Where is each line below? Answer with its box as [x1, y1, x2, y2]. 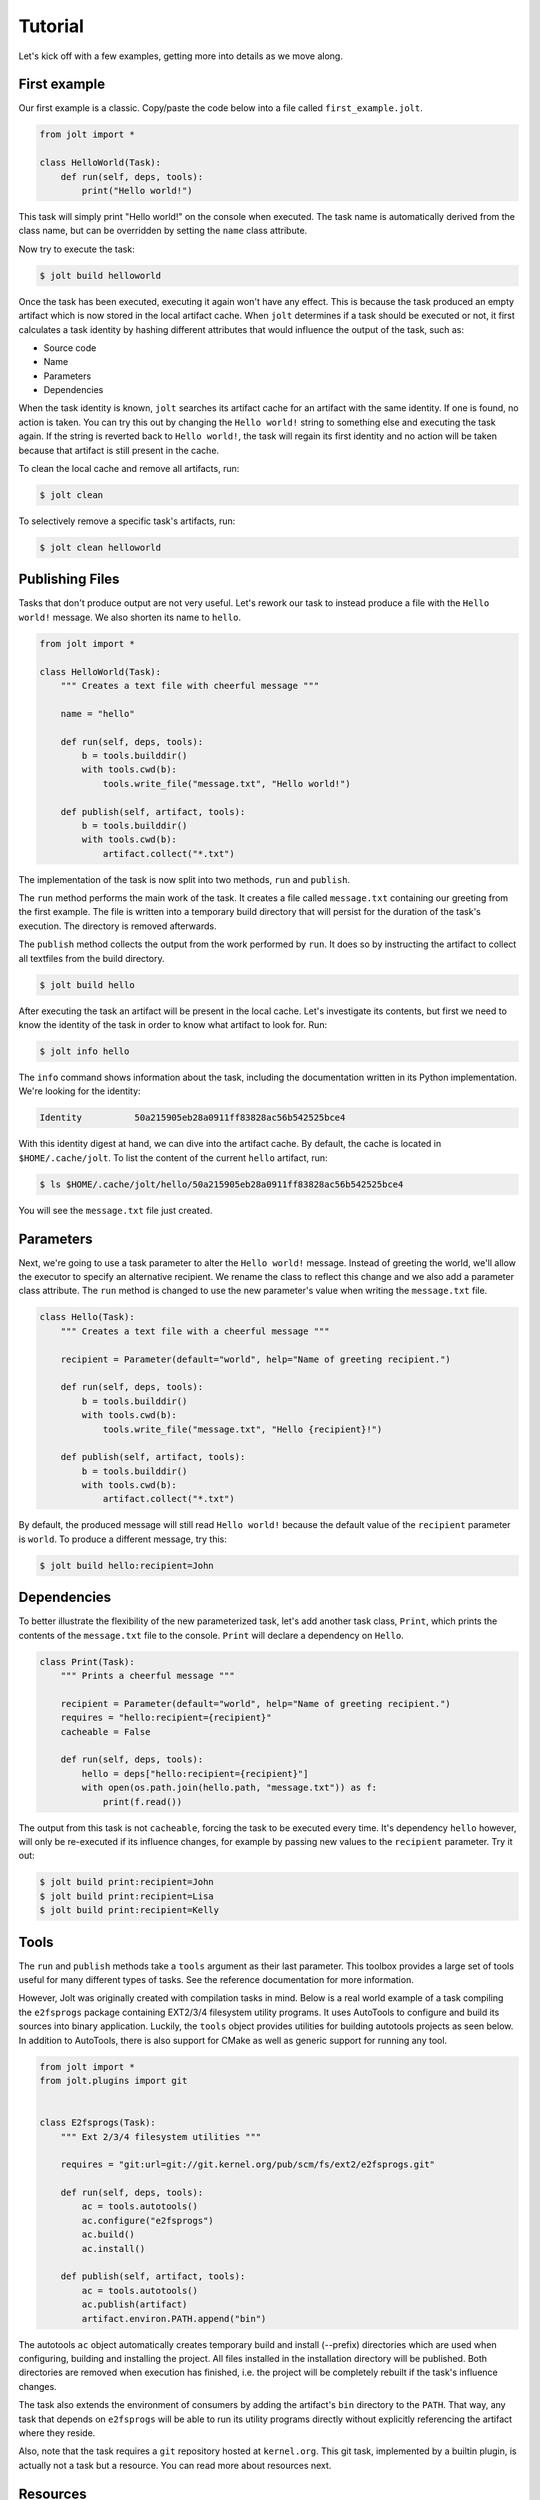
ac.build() [81, 2229, 135, 2240]
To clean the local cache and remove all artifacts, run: [18, 463, 240, 475]
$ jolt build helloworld [39, 270, 162, 281]
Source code [43, 341, 97, 354]
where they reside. [18, 2426, 96, 2439]
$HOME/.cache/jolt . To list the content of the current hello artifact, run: [18, 1151, 329, 1164]
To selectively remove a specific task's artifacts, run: [18, 515, 236, 527]
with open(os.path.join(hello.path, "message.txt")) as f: [81, 1782, 378, 1794]
